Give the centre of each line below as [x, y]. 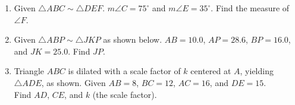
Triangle [29, 71]
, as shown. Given [73, 82]
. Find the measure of [250, 8]
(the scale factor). [125, 94]
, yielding [257, 71]
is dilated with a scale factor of [124, 71]
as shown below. [133, 39]
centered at [211, 71]
